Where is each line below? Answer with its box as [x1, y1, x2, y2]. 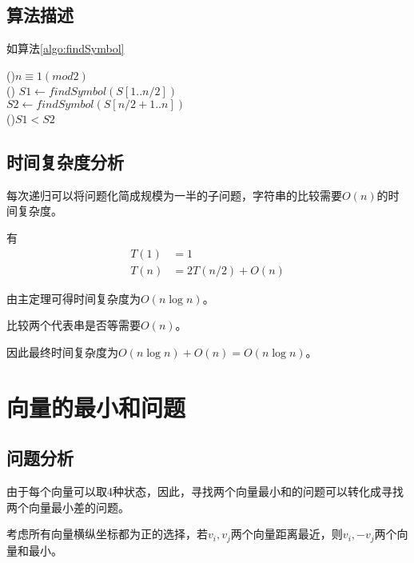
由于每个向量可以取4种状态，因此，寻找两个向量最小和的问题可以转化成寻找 [6, 482, 404, 499]
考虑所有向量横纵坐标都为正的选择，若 [6, 525, 208, 542]
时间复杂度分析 [6, 149, 124, 174]
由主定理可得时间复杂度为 [6, 289, 141, 306]
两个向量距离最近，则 [230, 525, 343, 542]
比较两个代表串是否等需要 [6, 317, 141, 333]
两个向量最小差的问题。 [6, 498, 129, 515]
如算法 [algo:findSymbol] [6, 40, 125, 57]
